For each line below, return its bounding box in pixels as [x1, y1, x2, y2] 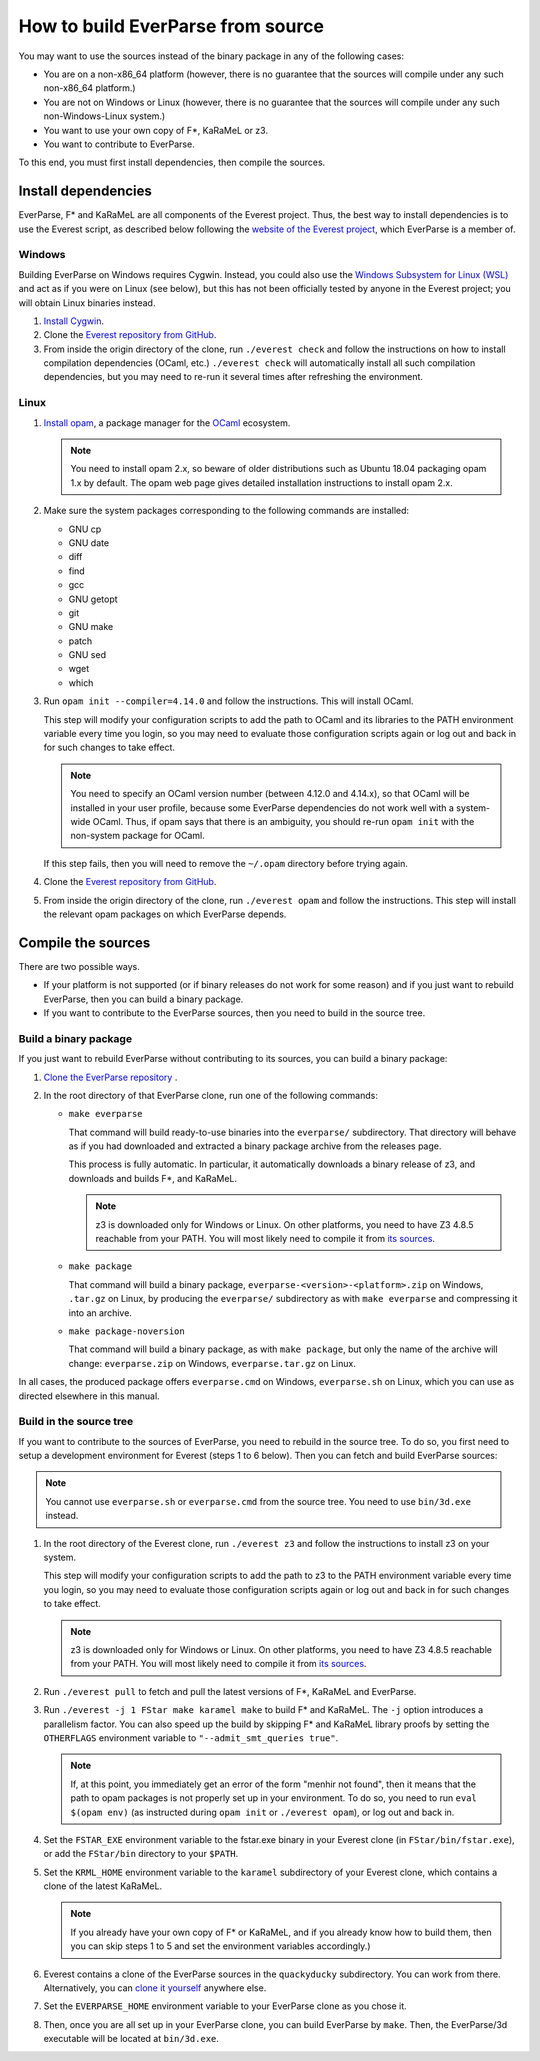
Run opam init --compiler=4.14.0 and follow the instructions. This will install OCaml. [43, 695, 414, 707]
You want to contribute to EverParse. [43, 138, 195, 150]
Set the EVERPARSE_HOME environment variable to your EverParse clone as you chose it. [43, 2000, 407, 2012]
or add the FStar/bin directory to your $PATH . [43, 1848, 239, 1860]
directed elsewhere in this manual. [18, 1390, 160, 1402]
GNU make [68, 621, 114, 633]
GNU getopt [68, 593, 119, 605]
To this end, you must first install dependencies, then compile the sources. [18, 156, 326, 169]
